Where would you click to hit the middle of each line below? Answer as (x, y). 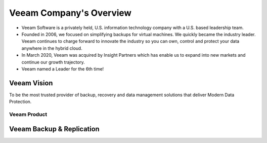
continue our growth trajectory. (53, 62)
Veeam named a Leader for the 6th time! (63, 69)
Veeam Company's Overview (70, 13)
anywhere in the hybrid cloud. (52, 48)
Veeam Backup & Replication (54, 129)
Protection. (20, 102)
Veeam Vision (31, 83)
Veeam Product (28, 114)
